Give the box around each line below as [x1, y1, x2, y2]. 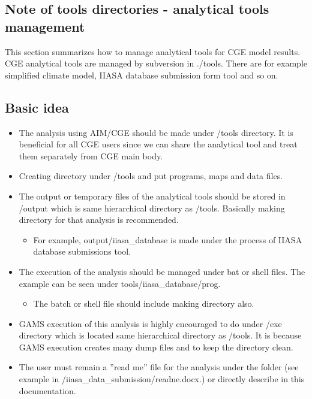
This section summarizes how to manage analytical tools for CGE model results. [5, 45, 301, 58]
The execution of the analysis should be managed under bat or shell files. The [19, 265, 305, 277]
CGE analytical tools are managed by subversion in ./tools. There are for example [5, 57, 308, 69]
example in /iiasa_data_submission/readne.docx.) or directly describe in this [19, 373, 305, 385]
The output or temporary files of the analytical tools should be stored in [19, 189, 286, 202]
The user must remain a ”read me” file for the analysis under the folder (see [19, 361, 299, 373]
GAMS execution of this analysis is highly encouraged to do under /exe [19, 317, 282, 330]
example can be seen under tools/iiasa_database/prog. [19, 277, 221, 289]
